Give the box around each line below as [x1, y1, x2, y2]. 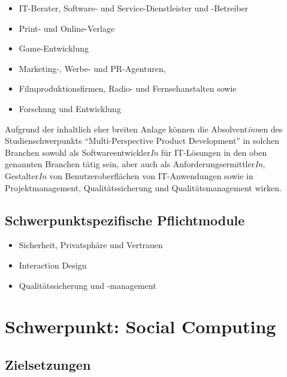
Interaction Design [19, 258, 87, 271]
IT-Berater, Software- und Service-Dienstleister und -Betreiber [19, 2, 249, 14]
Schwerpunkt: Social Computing [5, 314, 276, 339]
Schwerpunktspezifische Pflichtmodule [5, 210, 245, 229]
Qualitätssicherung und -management [19, 279, 156, 291]
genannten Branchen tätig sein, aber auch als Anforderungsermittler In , [5, 158, 265, 170]
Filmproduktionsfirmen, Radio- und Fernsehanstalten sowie [19, 82, 237, 95]
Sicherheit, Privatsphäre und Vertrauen [19, 239, 163, 251]
